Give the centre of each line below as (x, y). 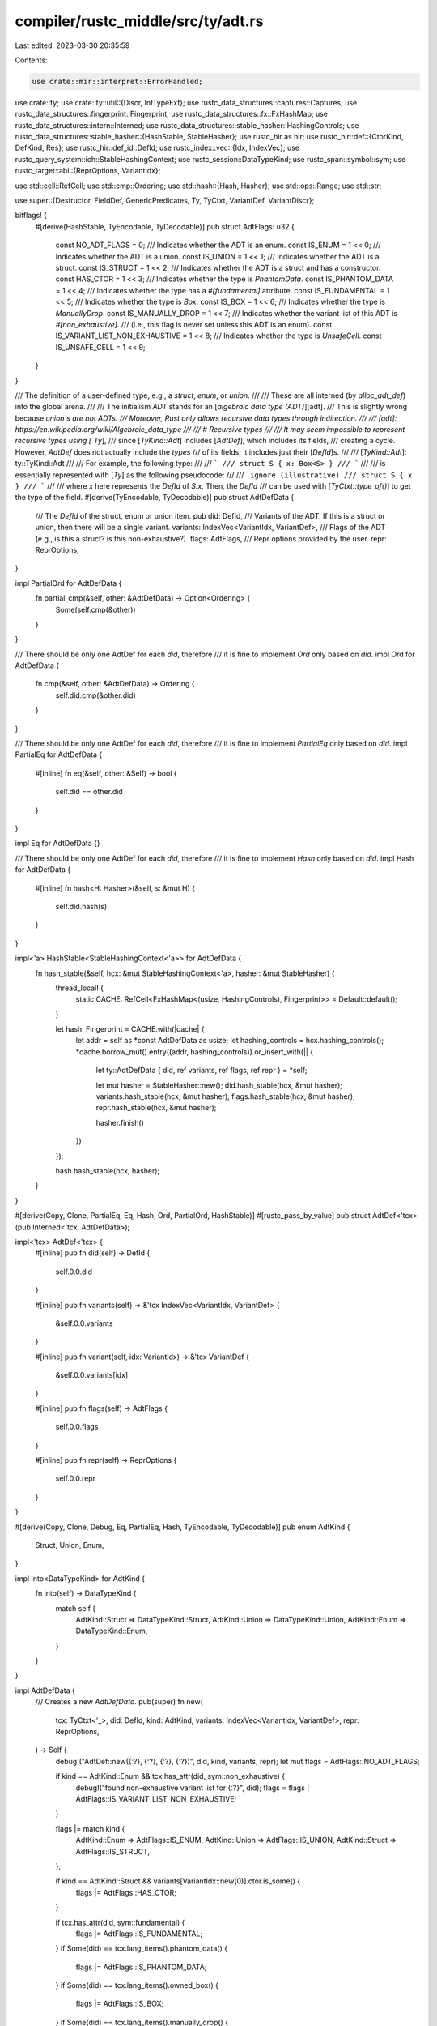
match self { (76, 1608)
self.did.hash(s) (81, 906)
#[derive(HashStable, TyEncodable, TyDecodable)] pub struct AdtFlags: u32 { (165, 226)
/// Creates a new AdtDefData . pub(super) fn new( (119, 1702)
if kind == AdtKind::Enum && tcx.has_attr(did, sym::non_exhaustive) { (170, 1776)
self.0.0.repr (76, 1478)
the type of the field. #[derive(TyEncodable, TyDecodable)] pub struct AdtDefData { (155, 498)
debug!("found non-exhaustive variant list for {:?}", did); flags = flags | (193, 1788)
